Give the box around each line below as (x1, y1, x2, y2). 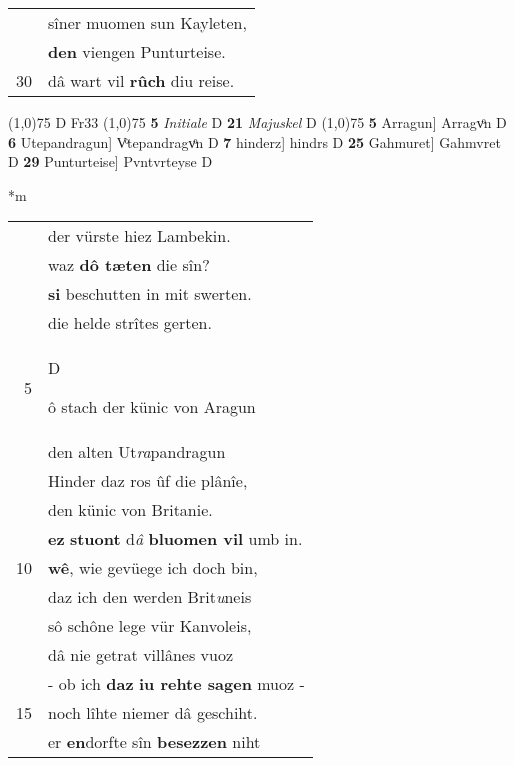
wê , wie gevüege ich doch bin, (48, 556, 258, 580)
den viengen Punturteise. (48, 40, 226, 63)
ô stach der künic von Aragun (48, 395, 256, 419)
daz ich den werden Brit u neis (48, 585, 252, 609)
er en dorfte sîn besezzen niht (48, 730, 261, 754)
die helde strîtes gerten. (48, 311, 212, 335)
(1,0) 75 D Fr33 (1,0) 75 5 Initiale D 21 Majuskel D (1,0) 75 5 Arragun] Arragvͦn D (8, 112, 507, 132)
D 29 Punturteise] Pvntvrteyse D (8, 151, 213, 172)
